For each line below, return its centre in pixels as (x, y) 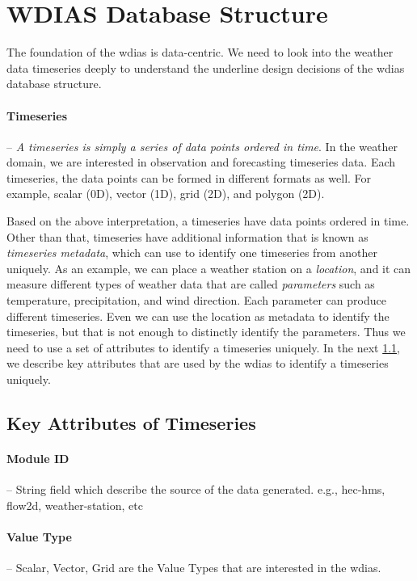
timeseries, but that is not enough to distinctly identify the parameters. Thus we (206, 332)
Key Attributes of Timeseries (131, 423)
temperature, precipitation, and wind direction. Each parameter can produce (196, 300)
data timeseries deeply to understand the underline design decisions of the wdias (206, 67)
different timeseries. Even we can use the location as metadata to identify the (198, 316)
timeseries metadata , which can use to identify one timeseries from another (192, 253)
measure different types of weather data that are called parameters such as (191, 284)
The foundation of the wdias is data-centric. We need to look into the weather (200, 52)
